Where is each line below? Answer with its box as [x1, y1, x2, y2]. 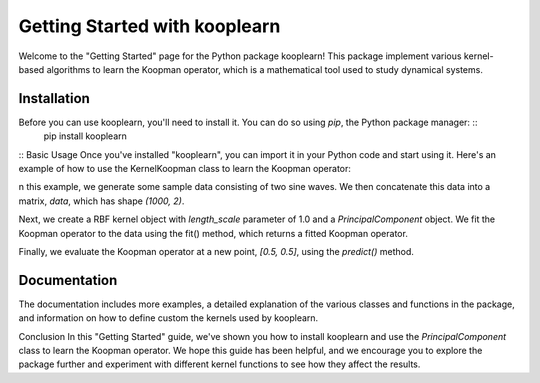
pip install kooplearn [43, 130, 127, 142]
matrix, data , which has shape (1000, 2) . [18, 195, 185, 207]
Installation [18, 90, 90, 107]
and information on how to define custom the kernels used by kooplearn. [18, 312, 319, 324]
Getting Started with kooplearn [18, 15, 281, 37]
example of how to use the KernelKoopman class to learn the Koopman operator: [18, 163, 352, 175]
